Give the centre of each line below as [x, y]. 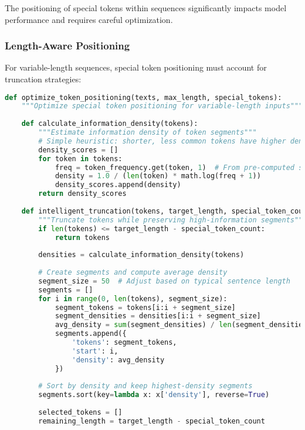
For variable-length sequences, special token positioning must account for [136, 67]
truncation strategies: [43, 79]
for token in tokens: [80, 159]
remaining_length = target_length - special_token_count [152, 421]
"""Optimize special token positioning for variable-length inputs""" [162, 106]
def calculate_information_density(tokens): [110, 124]
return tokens [82, 237]
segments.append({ [91, 334]
